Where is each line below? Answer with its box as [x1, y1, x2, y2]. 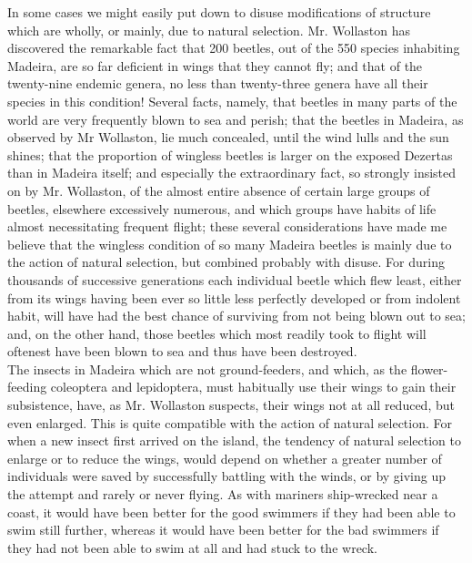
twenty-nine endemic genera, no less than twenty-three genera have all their [7, 74, 428, 93]
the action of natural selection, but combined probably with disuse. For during [7, 252, 445, 271]
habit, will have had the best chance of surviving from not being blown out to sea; [7, 306, 466, 325]
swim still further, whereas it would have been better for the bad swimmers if [7, 520, 439, 539]
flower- [410, 359, 448, 378]
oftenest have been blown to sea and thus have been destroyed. [7, 342, 357, 361]
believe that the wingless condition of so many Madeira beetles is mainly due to [7, 234, 452, 253]
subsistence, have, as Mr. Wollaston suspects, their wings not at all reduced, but [7, 395, 455, 415]
